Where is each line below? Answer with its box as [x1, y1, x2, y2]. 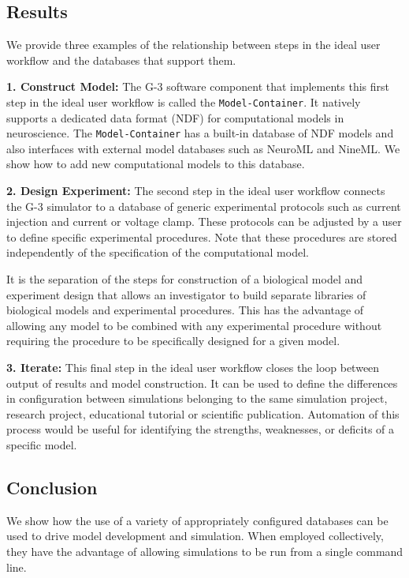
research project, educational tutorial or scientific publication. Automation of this [6, 405, 400, 422]
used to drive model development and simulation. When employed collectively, [6, 527, 384, 544]
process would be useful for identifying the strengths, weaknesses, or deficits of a [6, 421, 394, 437]
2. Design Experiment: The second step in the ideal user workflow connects [6, 182, 385, 199]
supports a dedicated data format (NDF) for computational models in [6, 109, 344, 126]
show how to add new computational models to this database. [6, 156, 305, 172]
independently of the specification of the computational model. [6, 244, 309, 261]
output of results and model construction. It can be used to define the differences [6, 374, 398, 391]
